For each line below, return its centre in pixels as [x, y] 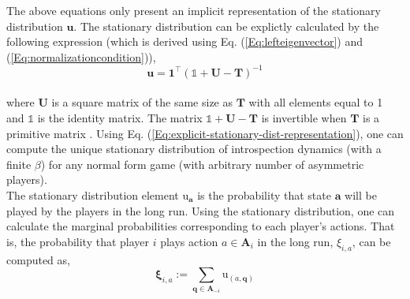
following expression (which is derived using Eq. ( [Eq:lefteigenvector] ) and [184, 41]
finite [19, 164]
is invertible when [304, 118]
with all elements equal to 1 [316, 102]
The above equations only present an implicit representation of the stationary [194, 10]
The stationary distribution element [93, 195]
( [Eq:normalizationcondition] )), [81, 56]
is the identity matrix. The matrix [120, 118]
